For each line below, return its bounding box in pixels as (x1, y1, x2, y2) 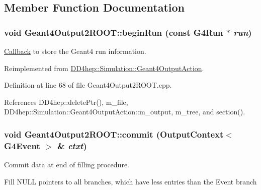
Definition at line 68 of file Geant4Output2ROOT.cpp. (4, 80, 172, 90)
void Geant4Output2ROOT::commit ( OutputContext (4, 128, 224, 140)
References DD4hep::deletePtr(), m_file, (4, 96, 128, 107)
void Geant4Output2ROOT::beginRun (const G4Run (4, 26, 223, 38)
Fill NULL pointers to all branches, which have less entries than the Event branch (4, 176, 257, 186)
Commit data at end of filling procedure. (4, 159, 129, 170)
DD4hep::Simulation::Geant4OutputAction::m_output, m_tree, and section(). (4, 106, 245, 117)
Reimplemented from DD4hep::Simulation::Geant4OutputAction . (4, 62, 204, 73)
